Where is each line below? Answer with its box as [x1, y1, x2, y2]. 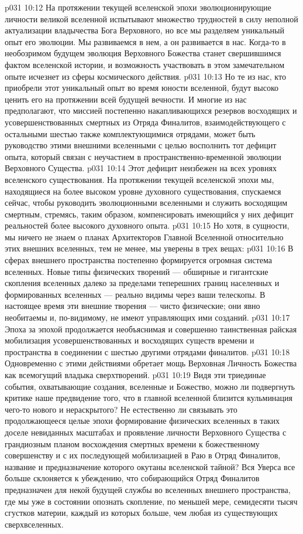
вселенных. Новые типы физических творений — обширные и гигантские [5, 265, 268, 277]
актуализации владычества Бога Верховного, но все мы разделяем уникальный [5, 24, 284, 36]
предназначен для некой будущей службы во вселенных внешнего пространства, [5, 483, 291, 495]
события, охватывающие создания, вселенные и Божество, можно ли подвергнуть [5, 380, 295, 392]
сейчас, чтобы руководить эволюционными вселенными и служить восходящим [5, 196, 288, 209]
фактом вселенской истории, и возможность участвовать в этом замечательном [5, 58, 285, 70]
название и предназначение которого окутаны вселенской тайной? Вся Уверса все [5, 460, 295, 472]
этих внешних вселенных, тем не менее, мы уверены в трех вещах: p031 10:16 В [5, 242, 294, 254]
